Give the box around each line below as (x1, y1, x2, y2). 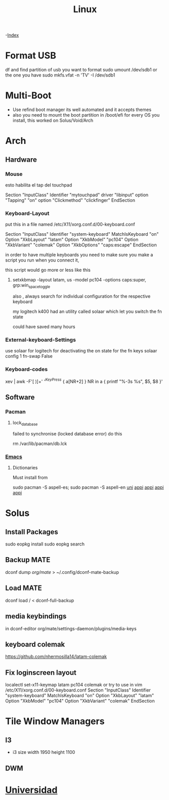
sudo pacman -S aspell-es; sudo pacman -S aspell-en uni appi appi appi (12, 484, 164, 490)
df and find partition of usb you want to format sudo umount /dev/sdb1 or (5, 67, 157, 73)
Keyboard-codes (5, 366, 48, 373)
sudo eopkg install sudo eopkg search (5, 541, 85, 547)
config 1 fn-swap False (5, 353, 53, 359)
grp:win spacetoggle (12, 282, 51, 289)
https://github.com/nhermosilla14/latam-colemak (5, 653, 107, 660)
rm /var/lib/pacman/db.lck (12, 440, 67, 447)
